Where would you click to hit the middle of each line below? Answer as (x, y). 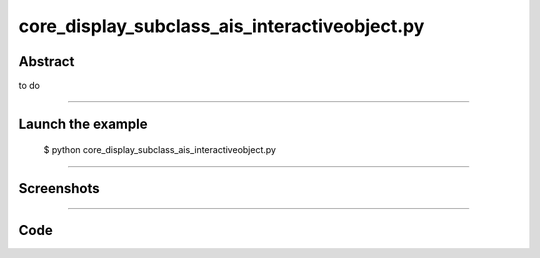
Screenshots (59, 188)
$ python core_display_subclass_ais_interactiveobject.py (160, 150)
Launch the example (83, 123)
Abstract (46, 61)
